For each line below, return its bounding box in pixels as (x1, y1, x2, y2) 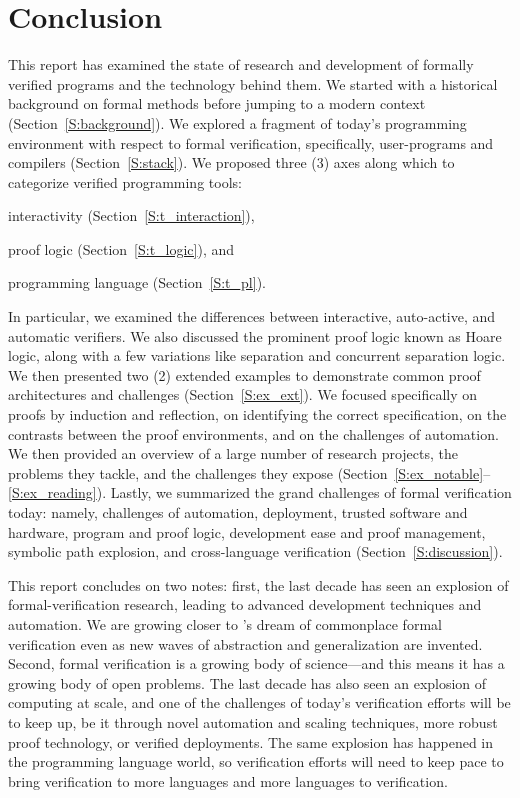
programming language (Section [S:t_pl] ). (8, 272, 266, 293)
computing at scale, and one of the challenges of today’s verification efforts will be (8, 692, 511, 713)
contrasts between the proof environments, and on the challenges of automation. (8, 423, 499, 444)
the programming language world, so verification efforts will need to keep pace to (8, 751, 504, 772)
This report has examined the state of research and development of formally (8, 54, 474, 75)
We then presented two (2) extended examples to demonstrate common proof (8, 364, 481, 385)
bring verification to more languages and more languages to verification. (8, 770, 448, 791)
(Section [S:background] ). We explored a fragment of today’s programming (8, 112, 467, 133)
